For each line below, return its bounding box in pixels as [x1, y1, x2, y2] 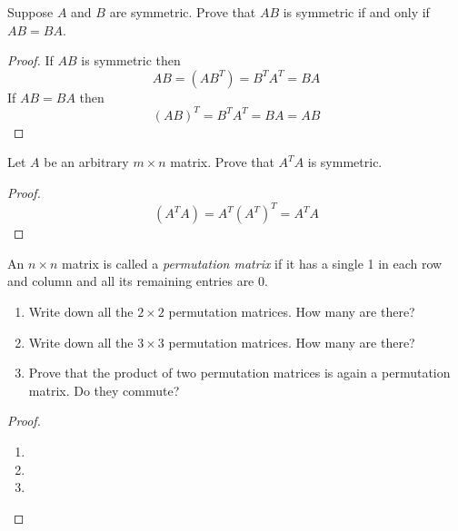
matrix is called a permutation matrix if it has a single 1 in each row [61, 253, 443, 272]
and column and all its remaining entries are [7, 271, 254, 290]
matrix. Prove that [170, 152, 274, 172]
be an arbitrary [44, 152, 129, 172]
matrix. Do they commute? [28, 380, 180, 399]
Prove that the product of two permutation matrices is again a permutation [28, 363, 451, 382]
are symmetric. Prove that [109, 3, 256, 21]
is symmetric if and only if [283, 3, 430, 21]
